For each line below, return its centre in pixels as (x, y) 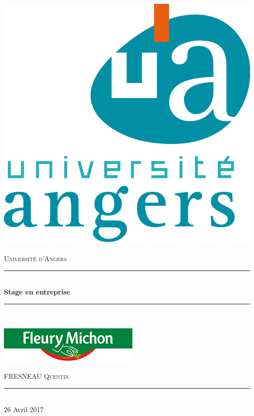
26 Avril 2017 (24, 409)
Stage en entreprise (37, 292)
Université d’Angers (35, 258)
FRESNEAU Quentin (37, 376)
